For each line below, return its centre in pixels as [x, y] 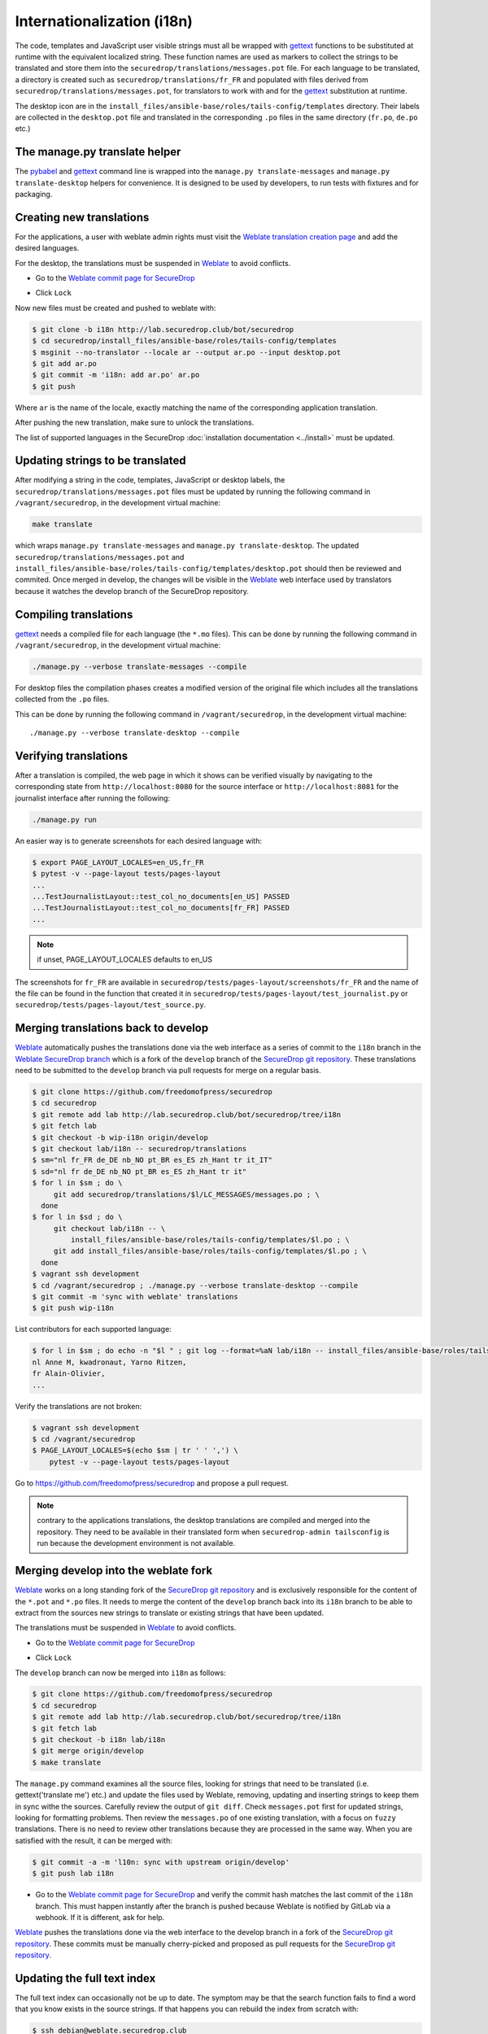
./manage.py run [65, 819]
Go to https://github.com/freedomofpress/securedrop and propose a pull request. [152, 1483]
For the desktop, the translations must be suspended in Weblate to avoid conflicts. [153, 263]
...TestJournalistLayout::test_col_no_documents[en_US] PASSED [161, 896]
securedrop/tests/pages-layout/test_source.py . [111, 1005]
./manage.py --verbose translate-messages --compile [139, 667]
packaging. [34, 194]
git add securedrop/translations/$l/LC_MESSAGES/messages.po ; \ [187, 1194]
